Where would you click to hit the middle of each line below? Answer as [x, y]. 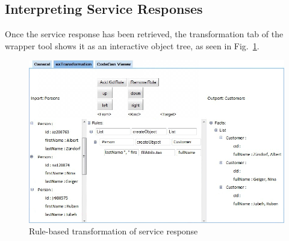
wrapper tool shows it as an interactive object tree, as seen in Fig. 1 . [132, 45]
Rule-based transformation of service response [113, 231]
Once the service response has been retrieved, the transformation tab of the [144, 34]
